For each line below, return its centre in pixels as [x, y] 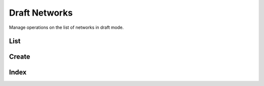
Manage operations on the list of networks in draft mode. [66, 27]
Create [20, 57]
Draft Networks [41, 13]
